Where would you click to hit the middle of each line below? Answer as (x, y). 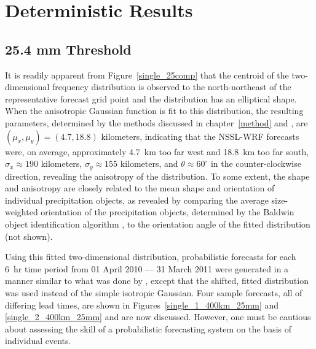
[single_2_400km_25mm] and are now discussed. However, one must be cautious (158, 317)
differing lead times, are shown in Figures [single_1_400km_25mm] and (142, 305)
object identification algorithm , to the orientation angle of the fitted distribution (158, 224)
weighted (22, 212)
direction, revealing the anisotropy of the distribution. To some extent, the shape (157, 176)
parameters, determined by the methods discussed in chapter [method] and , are (156, 122)
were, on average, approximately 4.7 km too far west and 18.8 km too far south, (157, 151)
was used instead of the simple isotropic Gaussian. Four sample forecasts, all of (154, 292)
